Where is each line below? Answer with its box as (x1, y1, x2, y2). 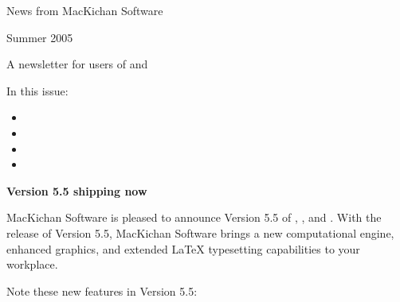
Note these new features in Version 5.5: (6, 282, 198, 299)
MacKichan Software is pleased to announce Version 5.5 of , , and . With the (6, 209, 382, 226)
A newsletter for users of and (6, 56, 148, 72)
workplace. (6, 256, 58, 273)
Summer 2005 (6, 29, 73, 45)
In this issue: (6, 82, 69, 99)
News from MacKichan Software (6, 2, 163, 18)
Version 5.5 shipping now (6, 182, 147, 199)
